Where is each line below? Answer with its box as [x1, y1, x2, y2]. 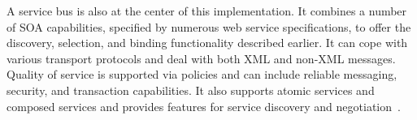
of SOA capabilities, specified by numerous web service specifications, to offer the [7, 18, 411, 35]
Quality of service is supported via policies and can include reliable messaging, [7, 66, 397, 83]
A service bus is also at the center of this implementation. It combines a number [7, 2, 407, 19]
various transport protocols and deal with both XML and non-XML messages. [7, 49, 396, 66]
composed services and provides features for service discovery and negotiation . [7, 97, 401, 114]
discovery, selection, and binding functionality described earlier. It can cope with [7, 34, 408, 51]
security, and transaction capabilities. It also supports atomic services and [7, 81, 375, 98]
